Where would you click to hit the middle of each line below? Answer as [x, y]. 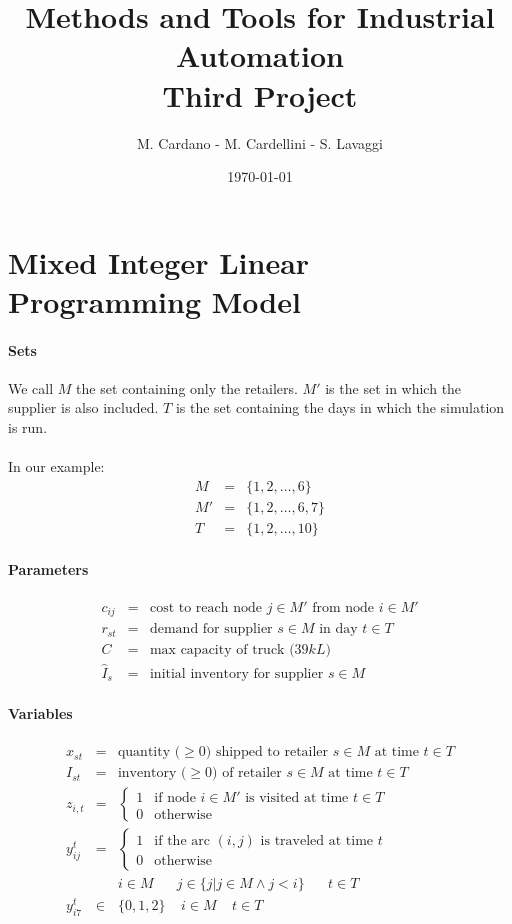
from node [343, 607]
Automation [260, 55]
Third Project [260, 94]
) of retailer [247, 773]
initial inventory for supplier [236, 673]
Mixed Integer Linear [159, 261]
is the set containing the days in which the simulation [340, 407]
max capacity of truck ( [222, 649]
